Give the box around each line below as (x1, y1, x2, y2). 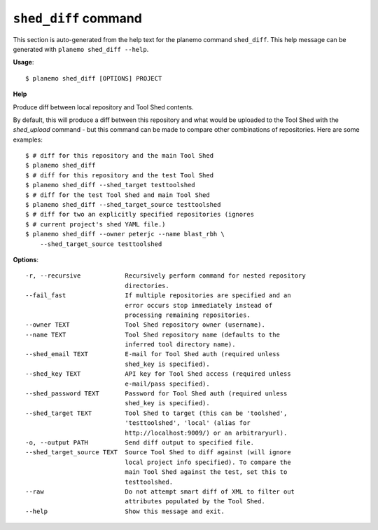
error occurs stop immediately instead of (125, 301, 273, 309)
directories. (125, 281, 169, 290)
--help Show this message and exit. (25, 507, 225, 515)
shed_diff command (13, 11, 143, 26)
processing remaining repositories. (125, 311, 251, 319)
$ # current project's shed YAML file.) (25, 220, 166, 228)
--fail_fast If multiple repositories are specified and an (25, 292, 291, 299)
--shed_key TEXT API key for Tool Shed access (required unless (25, 370, 291, 378)
